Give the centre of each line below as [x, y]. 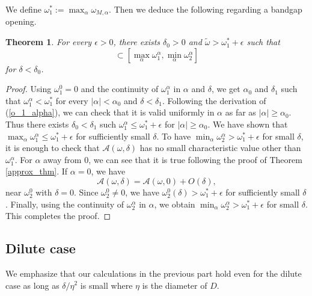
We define [23, 9]
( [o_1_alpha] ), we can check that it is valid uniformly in [110, 112]
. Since [86, 192]
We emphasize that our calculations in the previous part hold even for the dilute [154, 273]
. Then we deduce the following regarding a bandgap [206, 9]
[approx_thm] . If [37, 171]
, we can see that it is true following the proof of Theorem [195, 159]
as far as [240, 112]
